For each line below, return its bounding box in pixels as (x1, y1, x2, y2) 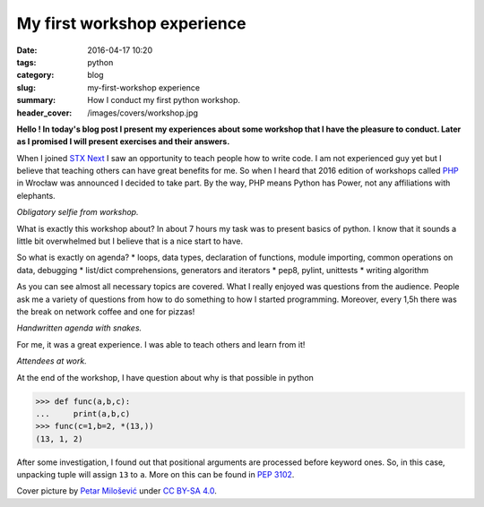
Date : (16, 45, 38, 56)
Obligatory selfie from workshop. (16, 207, 139, 218)
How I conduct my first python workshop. (87, 95, 241, 106)
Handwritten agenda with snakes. (16, 322, 143, 333)
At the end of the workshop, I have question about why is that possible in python (16, 372, 314, 382)
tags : (16, 56, 37, 67)
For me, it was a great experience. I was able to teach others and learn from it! (16, 339, 306, 349)
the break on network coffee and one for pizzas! (16, 305, 195, 317)
